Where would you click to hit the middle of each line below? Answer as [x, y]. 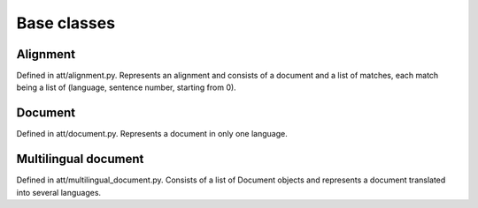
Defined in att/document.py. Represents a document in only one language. [152, 134]
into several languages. [59, 192]
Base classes [66, 23]
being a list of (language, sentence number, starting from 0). [126, 87]
